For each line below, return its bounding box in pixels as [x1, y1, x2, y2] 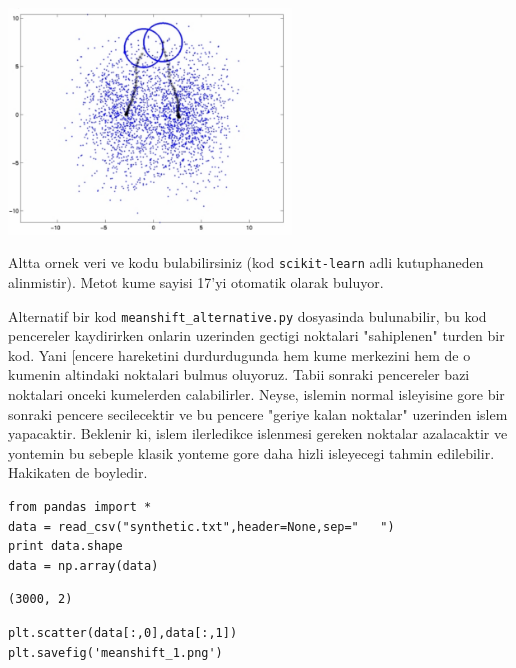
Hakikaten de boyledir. [8, 462, 148, 483]
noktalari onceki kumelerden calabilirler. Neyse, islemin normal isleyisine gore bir [8, 384, 505, 405]
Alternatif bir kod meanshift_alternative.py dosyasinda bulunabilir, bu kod [8, 305, 487, 326]
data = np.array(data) [8, 558, 159, 573]
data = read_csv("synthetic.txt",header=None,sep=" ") [8, 519, 395, 534]
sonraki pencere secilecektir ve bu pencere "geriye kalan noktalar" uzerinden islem [8, 403, 508, 424]
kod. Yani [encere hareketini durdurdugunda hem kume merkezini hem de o [8, 344, 471, 365]
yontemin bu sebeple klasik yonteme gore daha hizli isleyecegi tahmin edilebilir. [8, 442, 495, 463]
